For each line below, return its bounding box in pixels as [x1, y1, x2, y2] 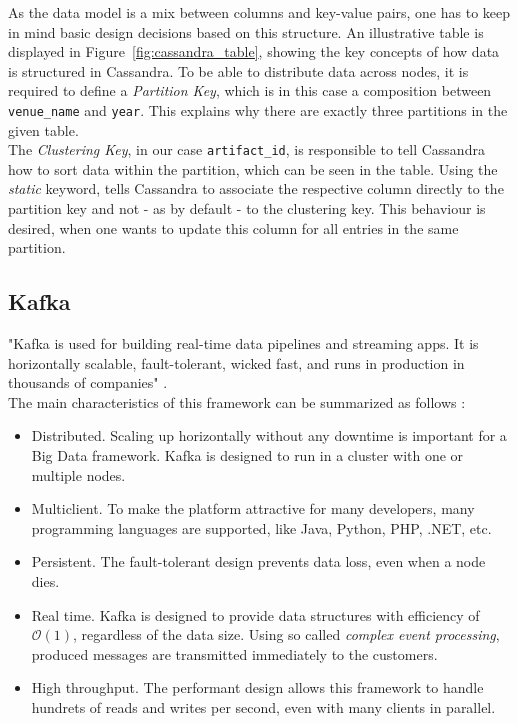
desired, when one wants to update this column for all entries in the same [8, 217, 459, 238]
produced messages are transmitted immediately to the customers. [31, 643, 438, 664]
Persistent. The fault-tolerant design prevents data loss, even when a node [31, 551, 486, 572]
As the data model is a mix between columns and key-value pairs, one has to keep [8, 2, 511, 22]
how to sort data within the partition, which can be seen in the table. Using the [8, 158, 498, 179]
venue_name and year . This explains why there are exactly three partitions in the [8, 99, 508, 120]
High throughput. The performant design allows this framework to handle [31, 677, 484, 698]
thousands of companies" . [8, 372, 168, 393]
